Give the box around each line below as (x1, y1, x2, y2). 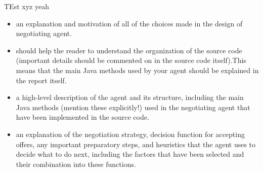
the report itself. (16, 75, 67, 85)
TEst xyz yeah (4, 1, 49, 11)
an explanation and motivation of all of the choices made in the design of (16, 18, 243, 28)
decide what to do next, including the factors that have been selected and (16, 149, 244, 159)
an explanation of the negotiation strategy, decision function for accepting (16, 128, 245, 139)
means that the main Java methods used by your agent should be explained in (16, 64, 259, 75)
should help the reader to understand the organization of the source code (16, 45, 242, 55)
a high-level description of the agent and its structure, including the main (16, 92, 244, 102)
